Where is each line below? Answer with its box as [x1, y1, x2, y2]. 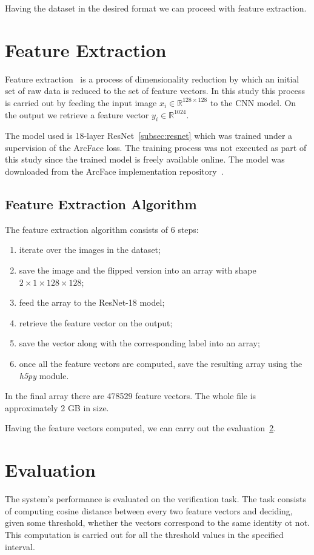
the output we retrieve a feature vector [5, 108, 149, 121]
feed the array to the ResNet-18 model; [19, 296, 165, 309]
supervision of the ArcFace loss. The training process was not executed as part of [5, 141, 307, 153]
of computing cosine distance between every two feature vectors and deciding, [5, 504, 293, 517]
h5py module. [19, 369, 69, 382]
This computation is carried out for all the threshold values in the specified [5, 528, 284, 540]
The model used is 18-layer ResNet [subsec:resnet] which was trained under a [5, 129, 293, 142]
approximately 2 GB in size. [5, 401, 109, 414]
